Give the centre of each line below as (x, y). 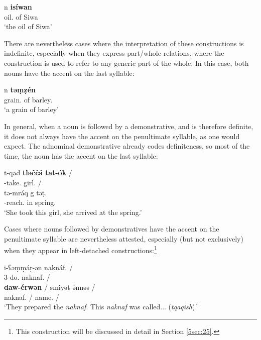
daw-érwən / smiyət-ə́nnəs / (50, 287)
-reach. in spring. (30, 202)
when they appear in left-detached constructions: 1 (81, 250)
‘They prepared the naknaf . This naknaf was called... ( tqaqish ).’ (101, 307)
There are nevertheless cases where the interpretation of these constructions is (124, 43)
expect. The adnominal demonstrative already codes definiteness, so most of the (127, 146)
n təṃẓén (20, 90)
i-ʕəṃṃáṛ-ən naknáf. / (38, 267)
